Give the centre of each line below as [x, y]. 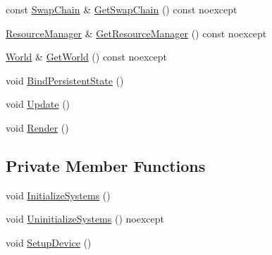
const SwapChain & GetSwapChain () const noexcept [122, 9]
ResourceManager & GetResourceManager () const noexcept [136, 33]
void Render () [37, 127]
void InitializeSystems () [58, 195]
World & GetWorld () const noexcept [86, 57]
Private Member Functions [106, 165]
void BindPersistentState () [65, 80]
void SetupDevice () [49, 242]
